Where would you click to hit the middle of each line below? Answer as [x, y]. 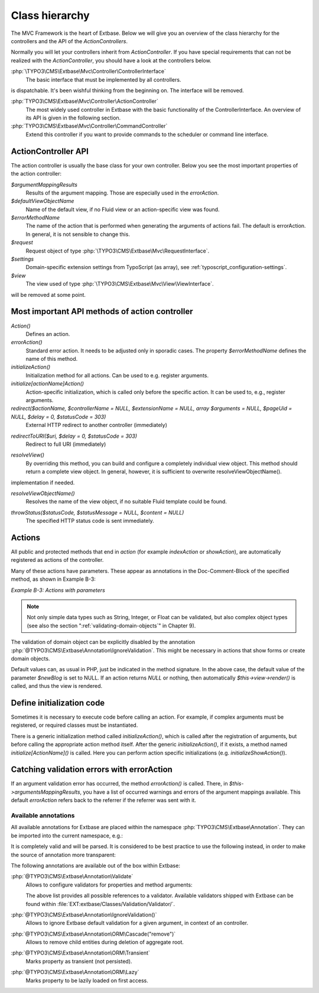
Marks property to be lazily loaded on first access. [87, 980]
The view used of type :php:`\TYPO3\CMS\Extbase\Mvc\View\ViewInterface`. [120, 284]
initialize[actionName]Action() [48, 384]
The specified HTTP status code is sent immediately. [90, 521]
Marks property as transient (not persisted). [79, 961]
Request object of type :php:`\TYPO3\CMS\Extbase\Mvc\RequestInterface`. [118, 251]
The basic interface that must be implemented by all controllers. [103, 79]
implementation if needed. [43, 483]
